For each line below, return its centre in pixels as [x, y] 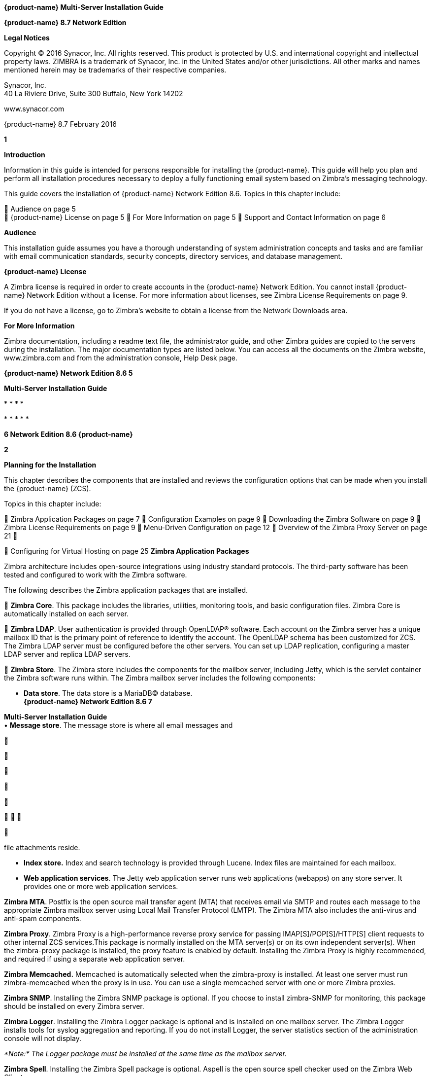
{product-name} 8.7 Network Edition [65, 22]
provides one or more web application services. [101, 886]
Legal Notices [27, 38]
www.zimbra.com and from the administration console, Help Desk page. [121, 358]
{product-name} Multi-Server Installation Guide [84, 7]
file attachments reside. [42, 847]
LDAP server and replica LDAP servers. [67, 654]
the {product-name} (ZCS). [48, 488]
